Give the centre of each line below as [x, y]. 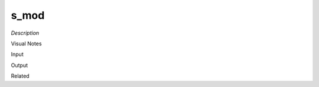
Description [25, 33]
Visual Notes [26, 43]
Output [19, 65]
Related [20, 76]
